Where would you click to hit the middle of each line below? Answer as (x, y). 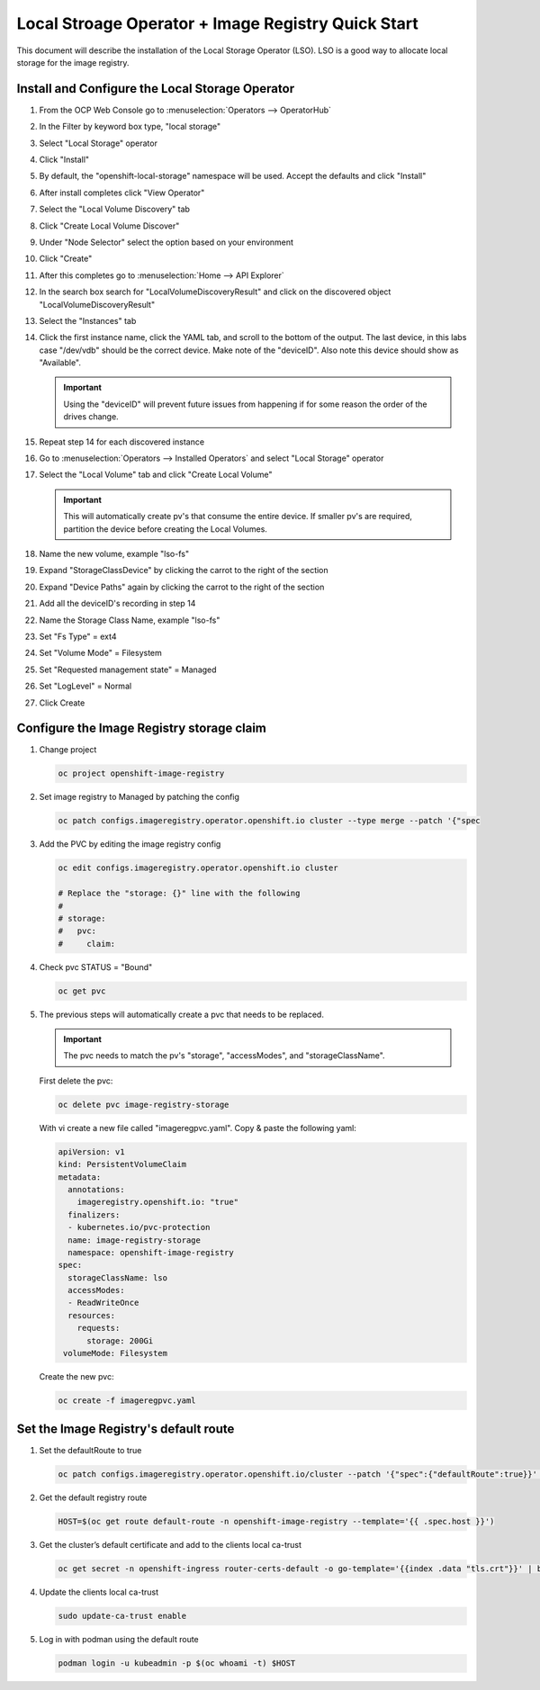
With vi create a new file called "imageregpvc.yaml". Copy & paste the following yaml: (198, 1128)
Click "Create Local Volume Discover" (109, 226)
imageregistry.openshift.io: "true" (157, 1202)
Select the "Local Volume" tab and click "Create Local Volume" (156, 475)
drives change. (91, 417)
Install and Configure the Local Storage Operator (156, 89)
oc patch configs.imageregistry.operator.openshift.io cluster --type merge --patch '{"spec (269, 821)
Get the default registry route (93, 1497)
